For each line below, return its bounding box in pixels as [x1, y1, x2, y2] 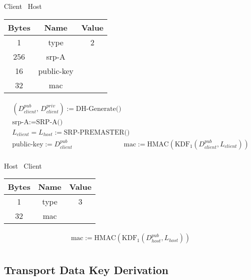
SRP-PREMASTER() [63, 129, 130, 136]
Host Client [4, 160, 42, 171]
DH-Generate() [76, 105, 122, 112]
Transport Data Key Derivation [4, 262, 169, 277]
